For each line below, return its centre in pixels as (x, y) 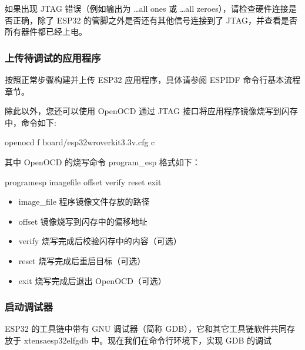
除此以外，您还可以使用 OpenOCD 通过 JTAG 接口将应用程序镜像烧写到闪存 (151, 111)
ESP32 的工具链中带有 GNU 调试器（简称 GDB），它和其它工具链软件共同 (146, 329)
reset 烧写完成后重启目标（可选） (82, 260)
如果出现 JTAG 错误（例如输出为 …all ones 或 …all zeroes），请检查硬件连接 (147, 8)
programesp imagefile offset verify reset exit (83, 181)
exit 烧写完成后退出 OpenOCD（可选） (92, 280)
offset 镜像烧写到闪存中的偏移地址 (83, 221)
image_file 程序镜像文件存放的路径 (84, 201)
